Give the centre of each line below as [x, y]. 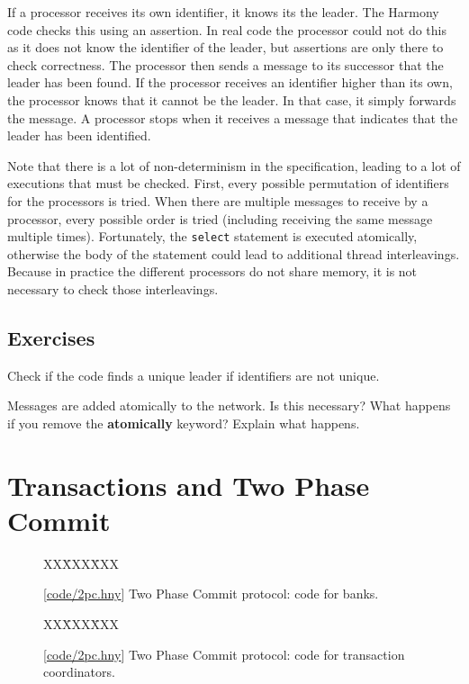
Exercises [51, 337]
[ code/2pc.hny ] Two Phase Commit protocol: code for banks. [211, 594]
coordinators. [79, 672]
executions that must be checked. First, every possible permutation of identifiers [228, 183]
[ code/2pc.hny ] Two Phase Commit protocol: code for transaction [224, 654]
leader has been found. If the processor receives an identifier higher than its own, [230, 82]
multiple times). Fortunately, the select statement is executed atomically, [212, 236]
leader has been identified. [79, 135]
